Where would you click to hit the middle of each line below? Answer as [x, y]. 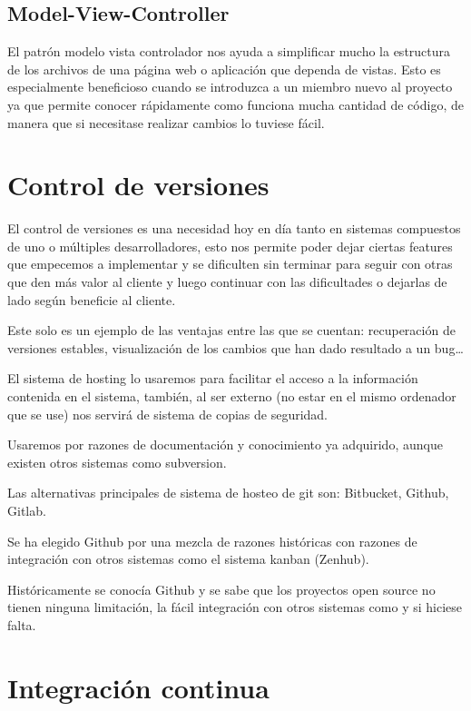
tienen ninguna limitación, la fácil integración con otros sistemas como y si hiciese [235, 607]
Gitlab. [27, 511]
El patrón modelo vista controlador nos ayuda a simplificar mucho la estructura [229, 51]
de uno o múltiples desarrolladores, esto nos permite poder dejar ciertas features [230, 246]
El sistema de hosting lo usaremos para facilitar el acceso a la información [213, 378]
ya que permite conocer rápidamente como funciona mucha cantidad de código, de [235, 104]
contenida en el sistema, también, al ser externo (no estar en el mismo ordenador [232, 396]
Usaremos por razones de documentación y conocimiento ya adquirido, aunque [225, 444]
